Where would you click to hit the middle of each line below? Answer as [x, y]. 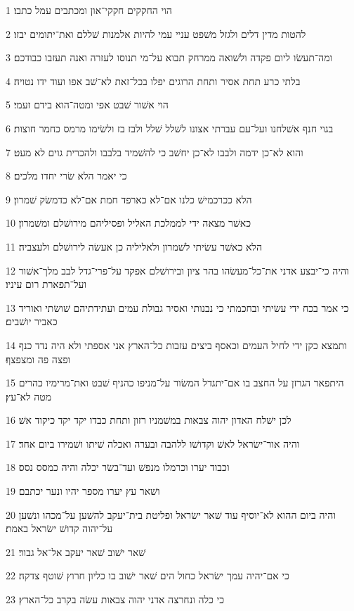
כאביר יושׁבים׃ [32, 321]
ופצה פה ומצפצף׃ [38, 359]
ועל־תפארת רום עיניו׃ [46, 284]
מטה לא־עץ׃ [28, 396]
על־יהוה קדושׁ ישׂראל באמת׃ [59, 528]
